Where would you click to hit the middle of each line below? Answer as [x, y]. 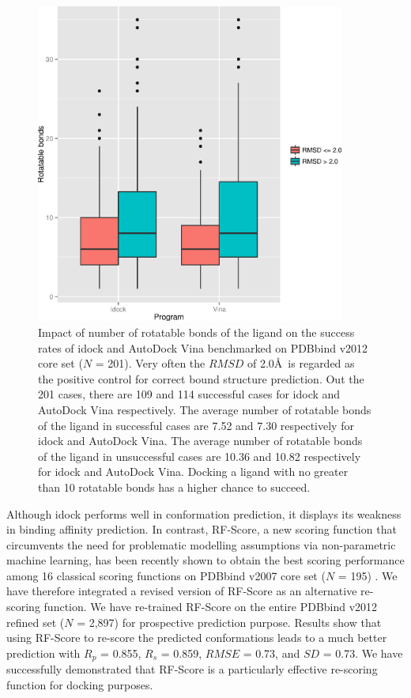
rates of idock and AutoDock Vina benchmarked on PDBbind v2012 [203, 347]
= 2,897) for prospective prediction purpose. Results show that [229, 622]
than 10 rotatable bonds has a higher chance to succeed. [174, 487]
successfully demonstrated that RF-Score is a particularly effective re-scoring [192, 669]
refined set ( [36, 622]
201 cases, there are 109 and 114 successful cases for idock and [189, 394]
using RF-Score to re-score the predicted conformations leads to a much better [197, 638]
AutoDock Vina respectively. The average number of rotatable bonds [205, 409]
